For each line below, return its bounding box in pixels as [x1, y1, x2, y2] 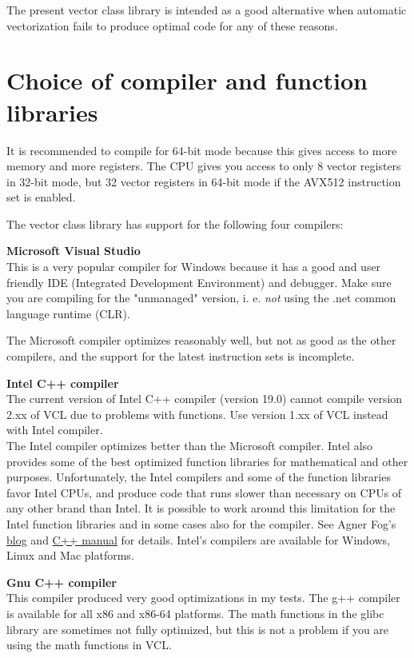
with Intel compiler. [6, 421, 103, 438]
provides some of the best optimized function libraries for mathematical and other [6, 453, 408, 469]
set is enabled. [6, 189, 76, 205]
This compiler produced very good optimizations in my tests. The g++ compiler [6, 589, 400, 606]
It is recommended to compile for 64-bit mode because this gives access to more [6, 142, 397, 158]
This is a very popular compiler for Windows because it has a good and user [6, 258, 381, 275]
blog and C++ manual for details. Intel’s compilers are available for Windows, [6, 531, 391, 548]
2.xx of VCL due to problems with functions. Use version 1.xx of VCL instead [6, 405, 388, 422]
